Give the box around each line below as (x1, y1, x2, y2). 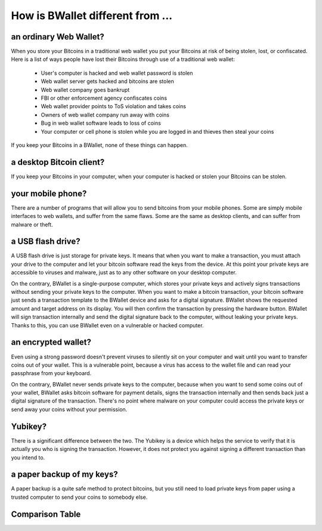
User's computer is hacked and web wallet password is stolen (41, 69, 193, 76)
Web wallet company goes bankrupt (41, 86, 130, 93)
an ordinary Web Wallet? (11, 32, 104, 42)
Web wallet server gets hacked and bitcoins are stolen (41, 78, 174, 85)
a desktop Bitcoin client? (11, 157, 105, 167)
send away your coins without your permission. (11, 406, 128, 413)
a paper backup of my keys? (11, 469, 119, 480)
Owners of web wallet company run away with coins (41, 111, 170, 118)
